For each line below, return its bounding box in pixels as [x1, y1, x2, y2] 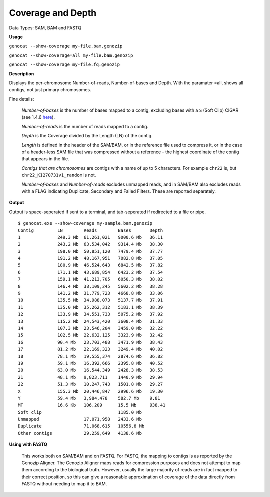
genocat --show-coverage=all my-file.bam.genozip [9, 52, 133, 58]
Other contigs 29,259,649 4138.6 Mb [18, 430, 142, 436]
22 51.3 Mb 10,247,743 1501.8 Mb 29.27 [18, 381, 163, 387]
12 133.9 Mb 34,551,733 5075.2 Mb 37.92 [18, 311, 163, 317]
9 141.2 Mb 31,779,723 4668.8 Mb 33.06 [18, 290, 163, 296]
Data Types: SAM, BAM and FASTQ [9, 25, 82, 31]
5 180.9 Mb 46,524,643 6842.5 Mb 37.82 [18, 262, 163, 268]
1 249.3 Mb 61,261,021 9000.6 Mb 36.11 [18, 234, 163, 240]
